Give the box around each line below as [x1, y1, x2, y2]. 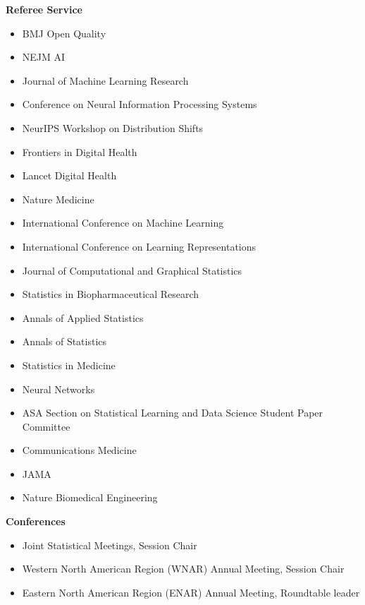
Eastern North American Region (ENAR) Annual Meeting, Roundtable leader [22, 585, 360, 599]
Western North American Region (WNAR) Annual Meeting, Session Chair [22, 561, 345, 576]
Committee [22, 419, 70, 433]
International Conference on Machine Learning [22, 215, 224, 230]
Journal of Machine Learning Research [22, 73, 189, 88]
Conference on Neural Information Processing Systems [22, 97, 257, 112]
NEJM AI [22, 49, 66, 64]
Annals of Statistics [22, 334, 107, 349]
